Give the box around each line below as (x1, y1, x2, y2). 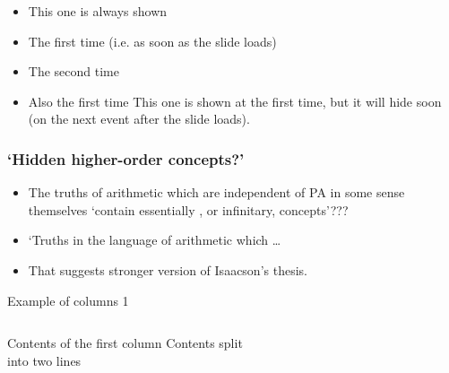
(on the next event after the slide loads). (28, 109, 250, 128)
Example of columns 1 (7, 291, 129, 309)
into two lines (7, 351, 82, 369)
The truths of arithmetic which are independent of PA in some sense (28, 183, 405, 202)
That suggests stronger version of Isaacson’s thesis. (28, 260, 307, 279)
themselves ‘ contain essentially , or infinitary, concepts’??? (28, 200, 349, 219)
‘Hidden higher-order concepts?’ (7, 147, 245, 169)
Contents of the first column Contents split (7, 334, 243, 352)
